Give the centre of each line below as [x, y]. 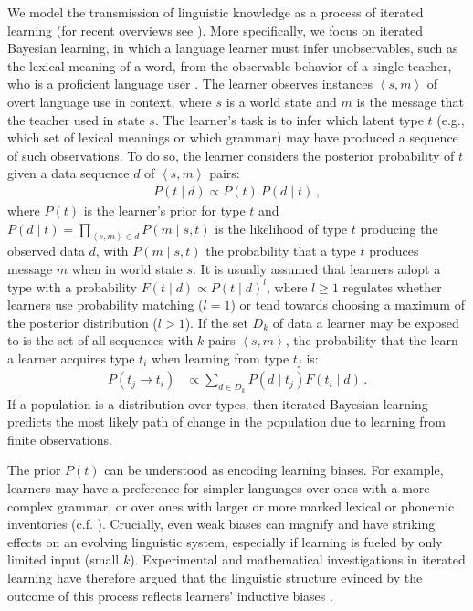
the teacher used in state [76, 119]
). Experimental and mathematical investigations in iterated [298, 559]
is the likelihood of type [281, 228]
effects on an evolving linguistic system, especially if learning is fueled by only [225, 541]
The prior [34, 470]
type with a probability [73, 286]
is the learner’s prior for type [164, 210]
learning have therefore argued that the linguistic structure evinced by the [215, 578]
